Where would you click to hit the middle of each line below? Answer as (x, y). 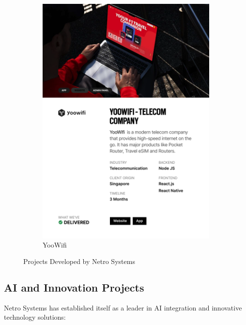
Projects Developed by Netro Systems (79, 261)
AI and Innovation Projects (74, 287)
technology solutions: (35, 317)
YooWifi (55, 245)
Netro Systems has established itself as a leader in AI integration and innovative (123, 307)
